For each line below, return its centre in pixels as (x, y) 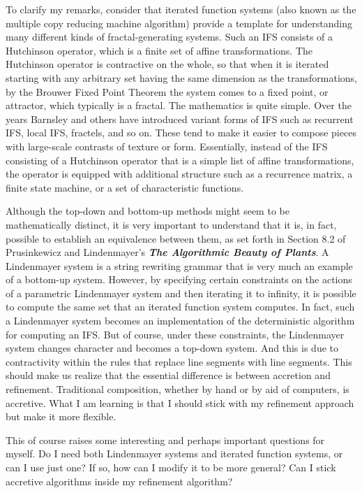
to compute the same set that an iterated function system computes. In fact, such (180, 307)
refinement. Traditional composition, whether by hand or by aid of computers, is (178, 389)
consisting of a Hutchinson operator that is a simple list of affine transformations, (180, 160)
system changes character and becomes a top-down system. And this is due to (172, 348)
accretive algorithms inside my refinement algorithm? (119, 481)
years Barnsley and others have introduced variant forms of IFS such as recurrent (180, 119)
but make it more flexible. (61, 416)
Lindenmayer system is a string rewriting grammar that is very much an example (179, 265)
